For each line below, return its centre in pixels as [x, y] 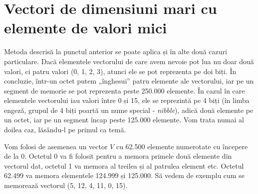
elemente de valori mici [86, 28]
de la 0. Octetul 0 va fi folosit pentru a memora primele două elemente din [118, 156]
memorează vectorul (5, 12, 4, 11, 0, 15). [66, 185]
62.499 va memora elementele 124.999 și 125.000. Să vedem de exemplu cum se [124, 175]
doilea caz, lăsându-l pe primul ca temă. [65, 130]
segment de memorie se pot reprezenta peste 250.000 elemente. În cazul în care [125, 90]
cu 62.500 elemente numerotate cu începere [182, 146]
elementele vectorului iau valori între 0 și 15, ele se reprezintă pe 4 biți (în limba [127, 100]
